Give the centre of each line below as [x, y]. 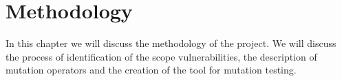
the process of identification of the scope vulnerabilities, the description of [161, 56]
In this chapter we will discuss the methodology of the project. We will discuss [171, 43]
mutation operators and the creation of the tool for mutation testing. [151, 70]
